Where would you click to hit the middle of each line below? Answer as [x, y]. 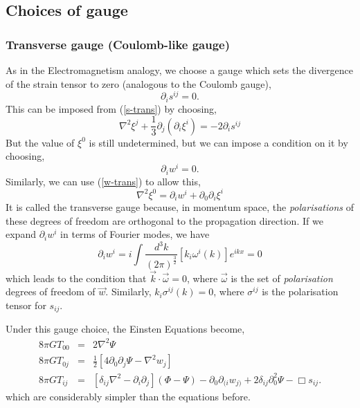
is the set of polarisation [282, 278]
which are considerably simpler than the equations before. [128, 396]
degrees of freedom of [51, 291]
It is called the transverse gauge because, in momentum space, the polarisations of [180, 207]
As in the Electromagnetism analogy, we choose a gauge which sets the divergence [179, 70]
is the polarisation [300, 291]
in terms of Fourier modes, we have [135, 234]
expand [21, 234]
